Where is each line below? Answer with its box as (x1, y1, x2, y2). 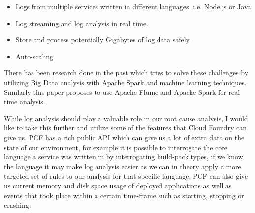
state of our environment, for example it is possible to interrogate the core (4, 142, 227, 152)
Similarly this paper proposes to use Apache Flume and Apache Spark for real (4, 87, 240, 97)
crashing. (4, 200, 31, 210)
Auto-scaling (15, 51, 54, 61)
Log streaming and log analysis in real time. (15, 18, 149, 28)
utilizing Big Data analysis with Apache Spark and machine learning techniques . (4, 77, 247, 87)
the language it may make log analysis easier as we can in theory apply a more (4, 161, 241, 171)
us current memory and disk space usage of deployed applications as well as (4, 180, 232, 190)
